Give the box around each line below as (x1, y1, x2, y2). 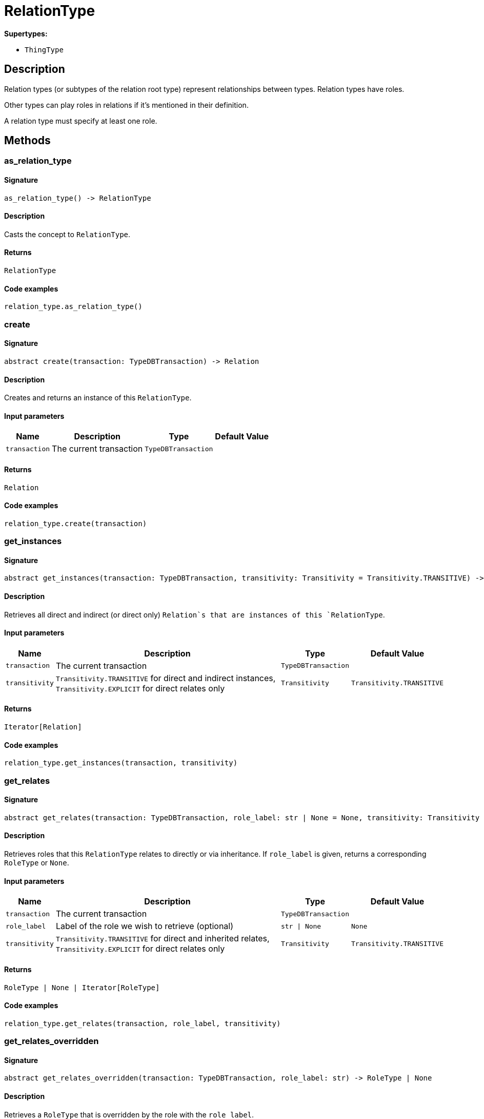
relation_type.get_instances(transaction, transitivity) (4, 759, 238, 767)
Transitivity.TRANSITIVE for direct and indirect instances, (55, 672, 276, 683)
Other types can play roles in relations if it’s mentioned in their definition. (4, 100, 249, 109)
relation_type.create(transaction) (4, 519, 147, 528)
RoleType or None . (4, 858, 69, 867)
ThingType (25, 45, 64, 54)
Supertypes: (4, 29, 48, 38)
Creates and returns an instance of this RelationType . (4, 393, 192, 402)
